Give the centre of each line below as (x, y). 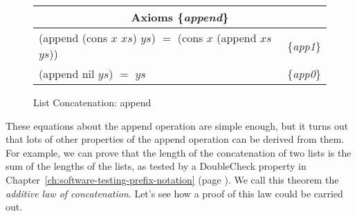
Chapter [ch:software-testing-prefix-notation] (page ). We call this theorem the (172, 179)
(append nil (67, 73)
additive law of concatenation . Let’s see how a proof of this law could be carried (174, 193)
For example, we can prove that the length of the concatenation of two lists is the (178, 152)
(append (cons (73, 38)
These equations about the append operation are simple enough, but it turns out (177, 125)
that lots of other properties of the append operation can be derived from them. (175, 139)
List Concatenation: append (92, 102)
